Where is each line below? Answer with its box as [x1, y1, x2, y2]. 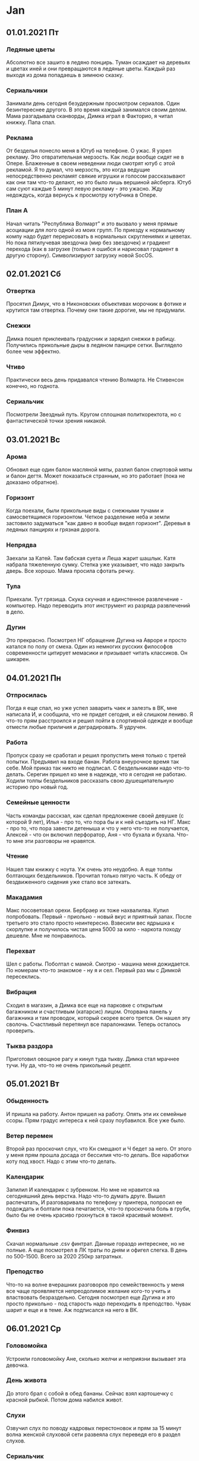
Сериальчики [6, 86, 48, 94]
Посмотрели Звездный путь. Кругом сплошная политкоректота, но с [6, 411, 182, 418]
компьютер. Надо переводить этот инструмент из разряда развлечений [6, 601, 191, 609]
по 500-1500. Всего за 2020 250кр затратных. [6, 1252, 123, 1260]
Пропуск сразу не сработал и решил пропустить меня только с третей [6, 752, 186, 759]
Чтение [6, 852, 29, 860]
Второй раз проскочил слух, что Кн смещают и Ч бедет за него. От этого [6, 1145, 192, 1152]
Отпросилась [6, 691, 48, 699]
